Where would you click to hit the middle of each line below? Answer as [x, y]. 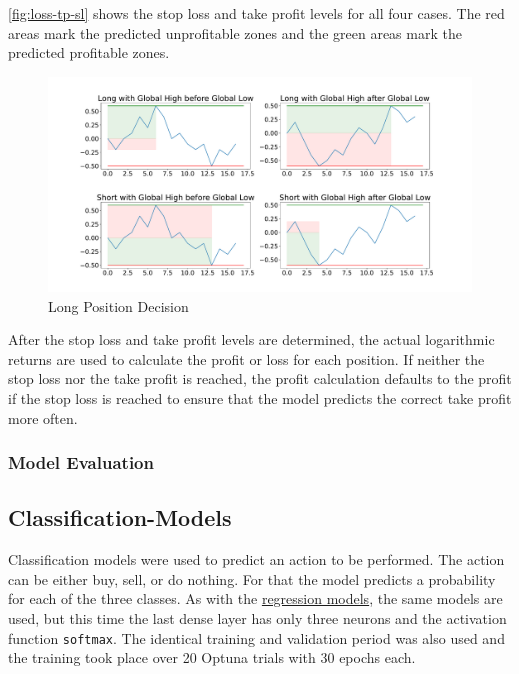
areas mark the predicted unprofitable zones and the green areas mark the [235, 32]
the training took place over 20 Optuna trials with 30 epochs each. [212, 657]
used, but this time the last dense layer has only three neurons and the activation [257, 618]
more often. [43, 417]
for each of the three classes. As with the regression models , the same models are [255, 598]
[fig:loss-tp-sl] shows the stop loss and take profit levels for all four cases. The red [256, 13]
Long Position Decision [118, 305]
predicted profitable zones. [89, 52]
